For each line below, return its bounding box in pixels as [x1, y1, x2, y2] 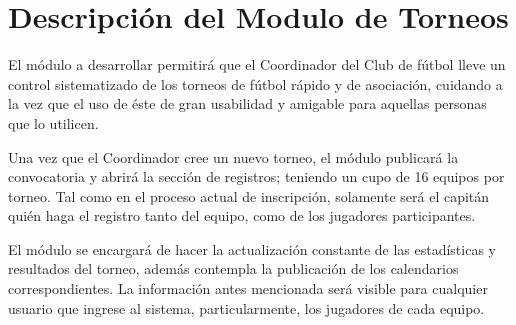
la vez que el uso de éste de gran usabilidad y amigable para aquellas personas [8, 93, 487, 114]
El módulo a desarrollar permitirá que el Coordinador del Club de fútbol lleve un [8, 54, 506, 75]
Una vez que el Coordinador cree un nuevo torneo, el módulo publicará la [8, 146, 459, 167]
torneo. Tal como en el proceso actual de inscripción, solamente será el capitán [8, 185, 490, 206]
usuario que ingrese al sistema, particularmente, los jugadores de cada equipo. [8, 297, 485, 318]
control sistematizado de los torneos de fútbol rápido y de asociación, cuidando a [8, 73, 503, 94]
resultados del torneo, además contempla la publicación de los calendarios [8, 258, 459, 279]
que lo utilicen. [8, 112, 99, 133]
